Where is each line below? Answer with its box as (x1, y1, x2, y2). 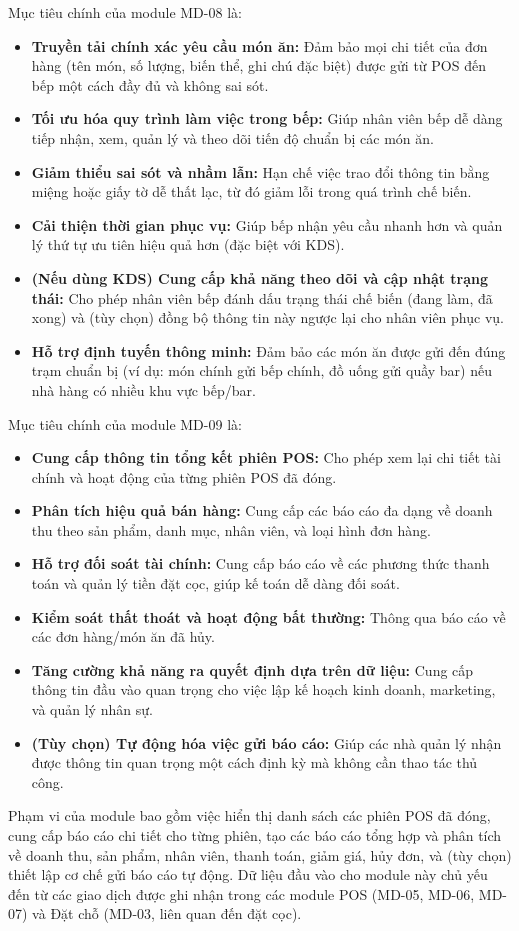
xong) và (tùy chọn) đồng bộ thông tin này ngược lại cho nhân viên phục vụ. (31, 307, 504, 328)
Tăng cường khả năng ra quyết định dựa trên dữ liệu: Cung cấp (31, 659, 474, 680)
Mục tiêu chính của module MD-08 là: (8, 2, 242, 22)
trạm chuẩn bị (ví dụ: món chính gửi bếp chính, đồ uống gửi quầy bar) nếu (31, 360, 493, 381)
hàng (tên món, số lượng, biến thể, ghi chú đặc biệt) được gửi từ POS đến (31, 55, 486, 76)
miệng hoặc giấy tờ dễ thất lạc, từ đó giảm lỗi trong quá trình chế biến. (31, 181, 472, 202)
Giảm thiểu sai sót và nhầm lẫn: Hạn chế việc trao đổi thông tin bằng (31, 161, 490, 182)
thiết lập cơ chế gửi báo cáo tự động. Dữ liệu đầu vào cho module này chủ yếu (8, 864, 488, 885)
